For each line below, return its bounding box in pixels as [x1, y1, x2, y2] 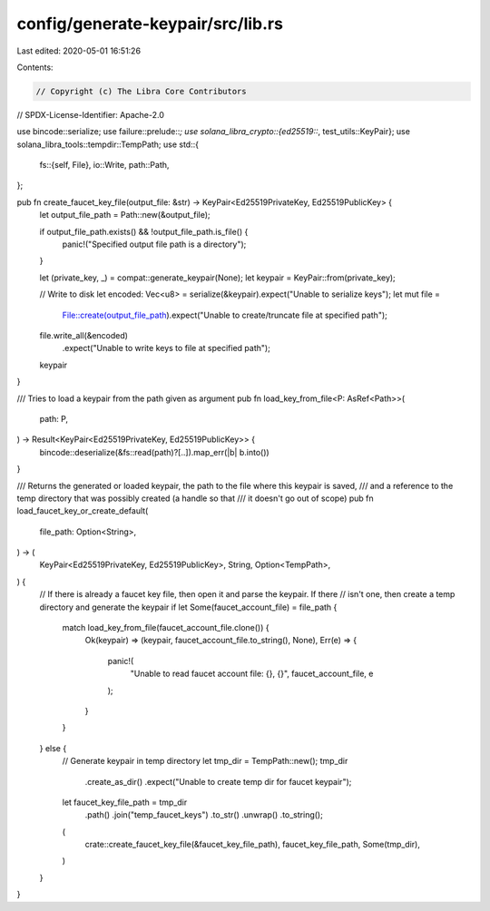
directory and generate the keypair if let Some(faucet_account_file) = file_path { [39, 602, 338, 612]
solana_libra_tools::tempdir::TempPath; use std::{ [16, 139, 200, 150]
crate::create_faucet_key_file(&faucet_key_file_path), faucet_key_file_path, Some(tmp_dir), [84, 839, 421, 850]
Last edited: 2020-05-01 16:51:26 [16, 45, 141, 56]
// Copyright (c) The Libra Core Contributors [35, 86, 247, 96]
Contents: [16, 62, 54, 73]
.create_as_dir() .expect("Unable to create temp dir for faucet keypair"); [84, 776, 352, 787]
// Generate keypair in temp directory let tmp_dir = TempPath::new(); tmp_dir [62, 756, 348, 767]
